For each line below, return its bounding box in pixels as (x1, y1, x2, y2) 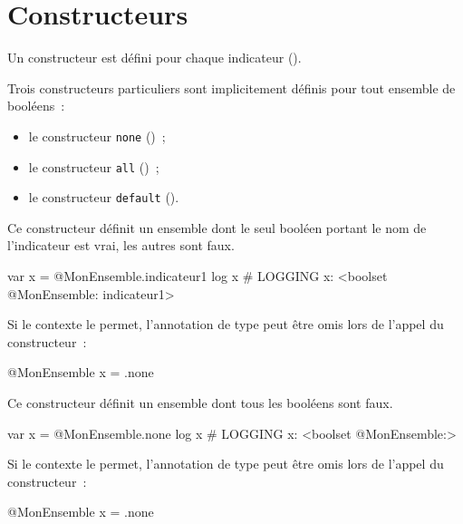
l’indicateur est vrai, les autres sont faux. (7, 236, 235, 255)
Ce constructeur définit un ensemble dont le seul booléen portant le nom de (7, 218, 427, 237)
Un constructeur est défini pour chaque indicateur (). (7, 48, 302, 67)
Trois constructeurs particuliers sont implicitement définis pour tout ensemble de (7, 78, 456, 97)
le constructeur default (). (28, 188, 179, 207)
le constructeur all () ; (28, 157, 159, 176)
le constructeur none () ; (28, 126, 166, 145)
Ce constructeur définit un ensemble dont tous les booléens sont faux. (7, 393, 393, 412)
